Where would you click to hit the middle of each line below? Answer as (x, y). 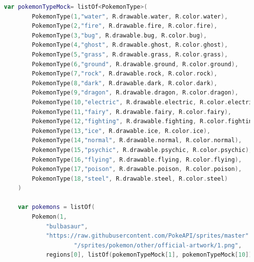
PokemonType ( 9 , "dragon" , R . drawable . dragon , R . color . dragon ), (135, 93)
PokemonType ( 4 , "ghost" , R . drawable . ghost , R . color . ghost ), (130, 45)
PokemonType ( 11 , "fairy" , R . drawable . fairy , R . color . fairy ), (132, 112)
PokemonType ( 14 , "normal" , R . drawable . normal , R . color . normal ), (137, 140)
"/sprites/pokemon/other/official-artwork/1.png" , (158, 245)
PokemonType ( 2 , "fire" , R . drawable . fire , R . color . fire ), (125, 26)
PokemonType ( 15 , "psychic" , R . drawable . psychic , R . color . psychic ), (142, 150)
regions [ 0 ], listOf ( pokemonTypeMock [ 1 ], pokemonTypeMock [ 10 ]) (149, 255)
